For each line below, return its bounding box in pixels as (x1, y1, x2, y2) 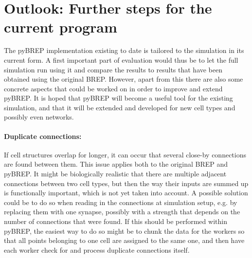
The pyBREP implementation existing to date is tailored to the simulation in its (4, 45, 244, 55)
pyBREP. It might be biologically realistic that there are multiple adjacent (4, 169, 227, 179)
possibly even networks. (4, 112, 74, 122)
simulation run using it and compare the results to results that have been (4, 64, 223, 74)
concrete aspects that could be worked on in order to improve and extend (4, 83, 223, 93)
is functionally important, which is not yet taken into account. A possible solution (4, 188, 248, 198)
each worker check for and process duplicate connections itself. (4, 244, 190, 255)
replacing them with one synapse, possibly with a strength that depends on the (4, 206, 240, 217)
